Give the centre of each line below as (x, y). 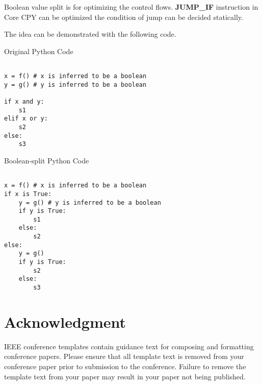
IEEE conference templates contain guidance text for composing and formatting (129, 346)
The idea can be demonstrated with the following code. (90, 34)
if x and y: (24, 102)
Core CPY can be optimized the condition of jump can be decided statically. (124, 17)
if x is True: (28, 194)
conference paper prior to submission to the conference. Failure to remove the (125, 366)
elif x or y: (26, 119)
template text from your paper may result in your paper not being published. (125, 376)
